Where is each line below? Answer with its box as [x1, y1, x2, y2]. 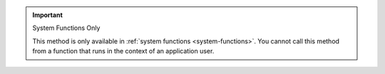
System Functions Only [32, 23, 101, 32]
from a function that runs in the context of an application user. [32, 47, 215, 55]
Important [32, 11, 63, 19]
